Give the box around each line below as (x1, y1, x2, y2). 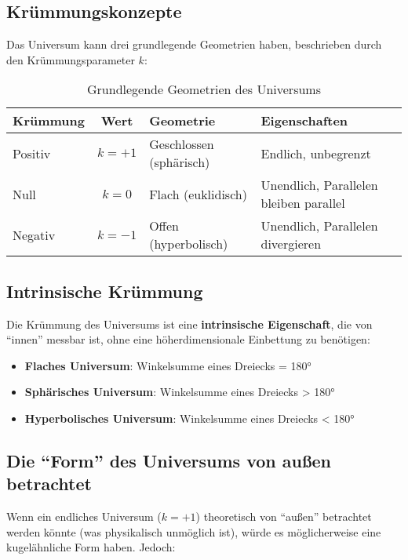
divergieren (260, 235, 322, 253)
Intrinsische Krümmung (6, 278, 203, 303)
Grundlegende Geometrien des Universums (87, 80, 321, 99)
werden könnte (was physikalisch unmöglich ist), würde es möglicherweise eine (6, 523, 381, 540)
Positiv (13, 144, 51, 162)
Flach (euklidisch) (149, 184, 247, 203)
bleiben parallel (260, 194, 345, 213)
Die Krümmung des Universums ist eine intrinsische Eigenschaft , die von (6, 315, 373, 332)
